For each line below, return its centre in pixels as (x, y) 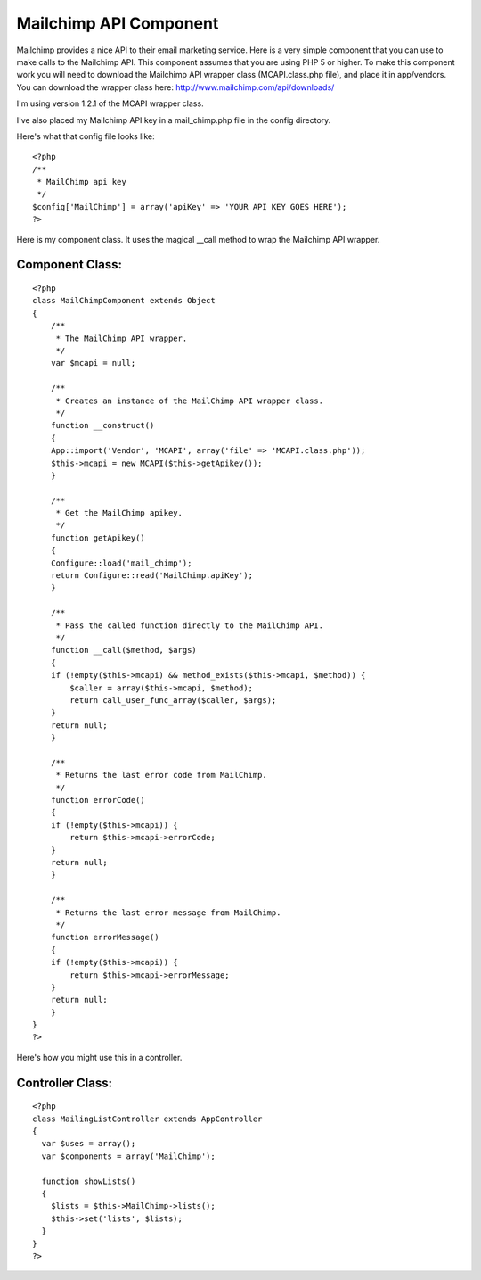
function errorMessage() (105, 937)
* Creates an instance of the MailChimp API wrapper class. (190, 401)
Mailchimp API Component (118, 23)
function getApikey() (98, 538)
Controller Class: (65, 1082)
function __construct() (102, 425)
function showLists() (89, 1181)
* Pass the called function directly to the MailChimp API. (190, 625)
